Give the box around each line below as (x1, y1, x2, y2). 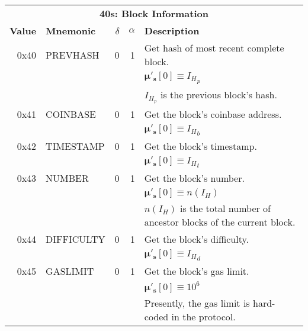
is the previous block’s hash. (161, 88, 277, 102)
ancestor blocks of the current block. (144, 215, 296, 229)
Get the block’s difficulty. (144, 232, 249, 246)
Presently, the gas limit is (144, 296, 250, 310)
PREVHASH (46, 47, 100, 62)
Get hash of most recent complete (144, 41, 284, 54)
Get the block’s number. (144, 171, 245, 185)
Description (144, 24, 200, 37)
